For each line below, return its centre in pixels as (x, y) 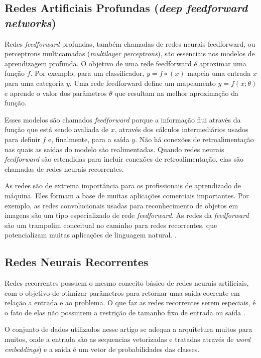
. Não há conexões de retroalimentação (194, 139)
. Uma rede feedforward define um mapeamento (143, 83)
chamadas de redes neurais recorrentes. (64, 168)
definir (30, 139)
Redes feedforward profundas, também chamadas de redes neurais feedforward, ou (130, 43)
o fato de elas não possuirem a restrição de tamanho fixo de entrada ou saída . (125, 312)
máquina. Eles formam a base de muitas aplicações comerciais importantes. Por (127, 195)
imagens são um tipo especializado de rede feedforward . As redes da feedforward (127, 215)
